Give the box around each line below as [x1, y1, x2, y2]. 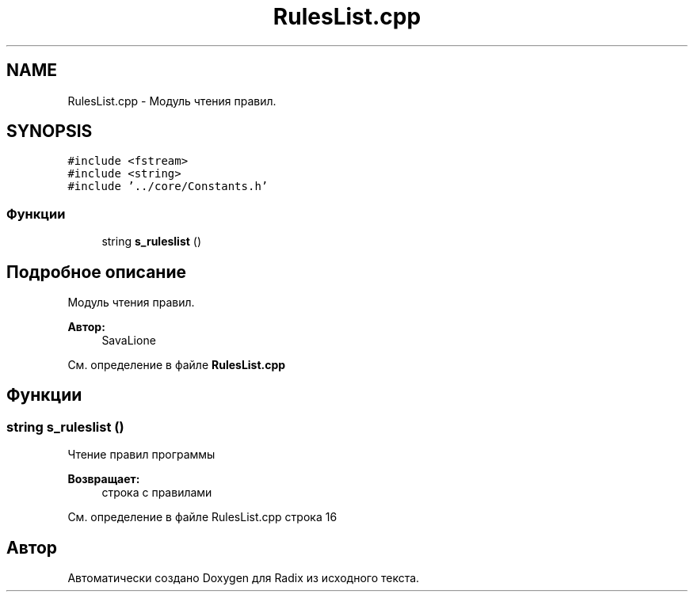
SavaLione [101, 333, 156, 348]
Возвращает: [67, 472, 140, 486]
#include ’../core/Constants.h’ [67, 180, 269, 193]
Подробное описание [6, 261, 186, 282]
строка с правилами [101, 486, 212, 500]
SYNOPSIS [6, 121, 93, 142]
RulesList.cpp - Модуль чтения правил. [67, 93, 276, 108]
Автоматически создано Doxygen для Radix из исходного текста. [67, 571, 420, 585]
